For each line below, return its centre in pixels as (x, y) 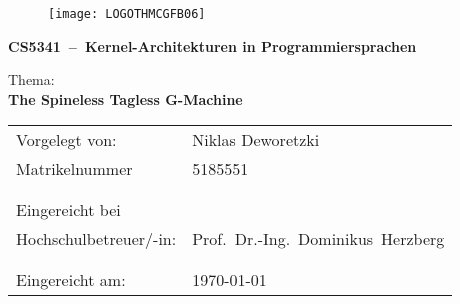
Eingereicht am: (71, 280)
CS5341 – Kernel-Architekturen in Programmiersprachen (212, 45)
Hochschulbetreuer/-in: (96, 239)
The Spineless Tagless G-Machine (125, 98)
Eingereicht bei (68, 210)
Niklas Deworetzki (256, 140)
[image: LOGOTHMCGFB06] (127, 14)
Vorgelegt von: (66, 140)
